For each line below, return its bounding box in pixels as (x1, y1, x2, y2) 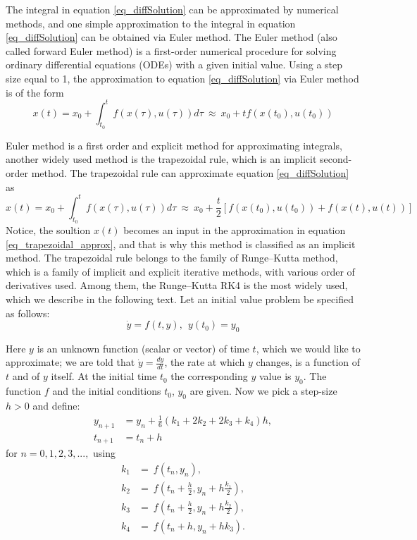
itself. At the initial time (51, 369, 157, 383)
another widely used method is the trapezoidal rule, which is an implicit (6, 152, 317, 166)
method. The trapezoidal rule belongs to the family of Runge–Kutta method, (6, 250, 338, 265)
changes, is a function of (256, 355, 361, 369)
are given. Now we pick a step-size (189, 383, 337, 398)
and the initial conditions (52, 383, 161, 398)
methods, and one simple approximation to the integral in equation (6, 16, 296, 30)
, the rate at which (164, 355, 245, 369)
